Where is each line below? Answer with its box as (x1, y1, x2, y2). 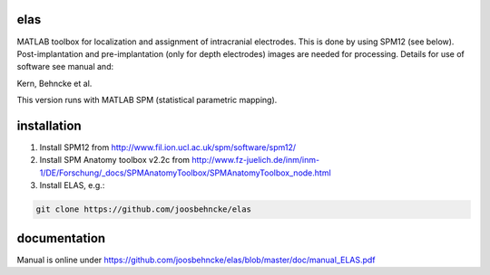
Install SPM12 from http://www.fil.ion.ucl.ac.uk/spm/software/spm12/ (39, 141, 297, 153)
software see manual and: (16, 62, 113, 72)
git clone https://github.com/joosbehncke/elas (35, 204, 251, 214)
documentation (16, 231, 106, 246)
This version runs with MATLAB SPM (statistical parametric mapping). (16, 95, 278, 106)
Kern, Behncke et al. (16, 78, 93, 89)
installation (16, 118, 82, 133)
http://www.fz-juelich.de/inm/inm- (191, 155, 320, 166)
